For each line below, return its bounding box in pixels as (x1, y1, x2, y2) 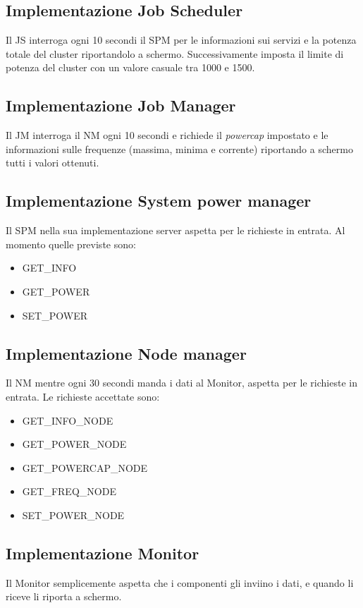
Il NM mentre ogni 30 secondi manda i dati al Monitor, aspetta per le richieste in (6, 375, 357, 390)
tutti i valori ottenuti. (6, 155, 99, 170)
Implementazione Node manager (6, 342, 247, 364)
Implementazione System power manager (6, 190, 312, 212)
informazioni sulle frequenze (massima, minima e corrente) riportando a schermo (6, 141, 353, 156)
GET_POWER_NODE (22, 437, 127, 451)
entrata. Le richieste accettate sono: (6, 389, 160, 403)
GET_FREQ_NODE (22, 484, 116, 499)
